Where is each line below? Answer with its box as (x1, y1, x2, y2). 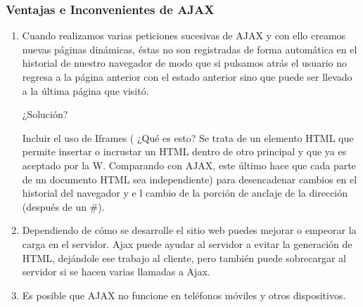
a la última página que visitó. (22, 83, 149, 98)
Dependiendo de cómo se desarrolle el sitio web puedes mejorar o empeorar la (22, 223, 357, 237)
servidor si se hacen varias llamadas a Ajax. (22, 264, 210, 279)
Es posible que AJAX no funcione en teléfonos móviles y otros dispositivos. (22, 287, 346, 302)
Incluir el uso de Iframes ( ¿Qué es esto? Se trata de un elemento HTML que (22, 130, 354, 145)
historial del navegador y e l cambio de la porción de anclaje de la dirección (22, 185, 348, 200)
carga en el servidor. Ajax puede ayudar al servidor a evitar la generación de (22, 236, 352, 251)
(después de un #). (22, 199, 105, 214)
